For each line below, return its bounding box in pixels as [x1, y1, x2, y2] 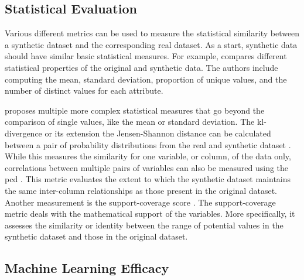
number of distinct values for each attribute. [5, 84, 163, 97]
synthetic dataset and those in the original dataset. [5, 230, 188, 243]
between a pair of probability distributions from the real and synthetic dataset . [5, 138, 291, 151]
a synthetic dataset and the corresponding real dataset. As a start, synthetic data [5, 38, 298, 50]
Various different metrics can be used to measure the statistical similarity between [5, 27, 300, 39]
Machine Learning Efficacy [5, 259, 169, 277]
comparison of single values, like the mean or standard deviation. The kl [5, 115, 264, 128]
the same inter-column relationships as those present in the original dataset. [5, 184, 278, 196]
